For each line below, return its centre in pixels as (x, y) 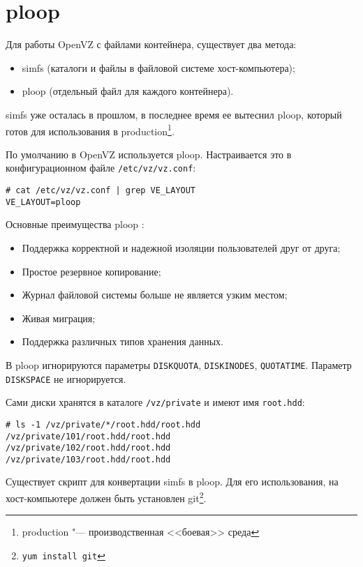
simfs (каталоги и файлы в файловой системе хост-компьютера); (158, 67)
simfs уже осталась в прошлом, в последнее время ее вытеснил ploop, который (174, 114)
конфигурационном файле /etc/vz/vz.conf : (101, 168)
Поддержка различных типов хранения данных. (123, 341)
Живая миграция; (59, 318)
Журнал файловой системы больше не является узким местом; (155, 295)
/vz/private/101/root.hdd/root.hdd (88, 436)
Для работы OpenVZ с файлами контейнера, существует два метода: (151, 44)
